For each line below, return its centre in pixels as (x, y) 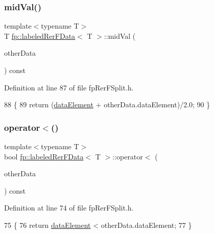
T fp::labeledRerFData (40, 36)
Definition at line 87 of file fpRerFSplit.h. (69, 87)
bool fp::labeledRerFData (44, 156)
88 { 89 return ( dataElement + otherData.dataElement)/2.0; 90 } (107, 104)
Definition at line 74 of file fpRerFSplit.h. (69, 208)
